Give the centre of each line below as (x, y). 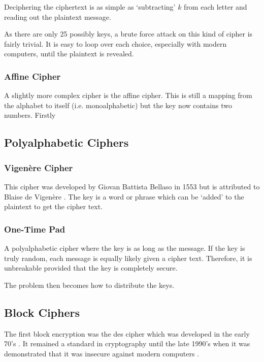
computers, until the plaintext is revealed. (69, 54)
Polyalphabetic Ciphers (67, 142)
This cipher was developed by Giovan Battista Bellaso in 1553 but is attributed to (132, 186)
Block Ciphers (42, 312)
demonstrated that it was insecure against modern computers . (102, 353)
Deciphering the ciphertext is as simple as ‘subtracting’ (90, 7)
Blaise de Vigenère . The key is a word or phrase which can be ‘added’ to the (124, 196)
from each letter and (216, 7)
